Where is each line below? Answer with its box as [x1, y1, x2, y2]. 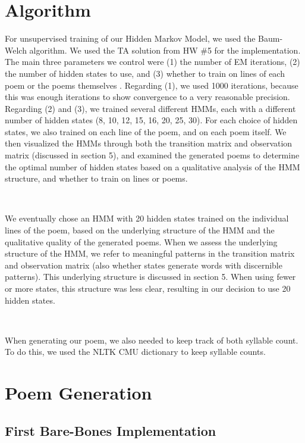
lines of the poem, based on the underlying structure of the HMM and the [5, 224, 275, 236]
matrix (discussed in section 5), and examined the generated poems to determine [5, 149, 300, 161]
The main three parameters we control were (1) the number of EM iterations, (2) [5, 55, 300, 68]
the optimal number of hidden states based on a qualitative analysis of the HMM [5, 160, 300, 173]
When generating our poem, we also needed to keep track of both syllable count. [5, 333, 298, 346]
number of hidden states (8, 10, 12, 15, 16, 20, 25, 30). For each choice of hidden [5, 114, 298, 126]
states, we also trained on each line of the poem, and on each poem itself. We [5, 125, 287, 138]
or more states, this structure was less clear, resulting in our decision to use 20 [5, 282, 291, 294]
